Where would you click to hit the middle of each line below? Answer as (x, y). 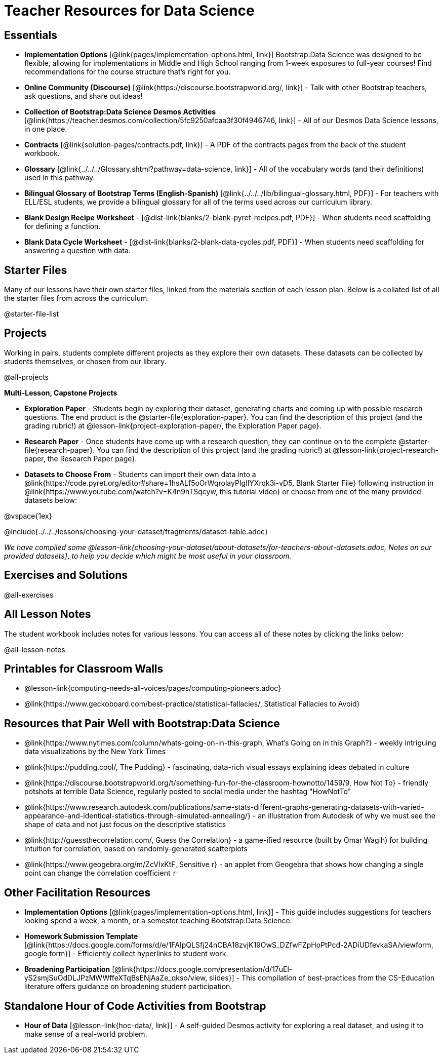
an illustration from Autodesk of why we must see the (347, 816)
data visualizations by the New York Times (95, 752)
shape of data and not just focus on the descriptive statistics (125, 825)
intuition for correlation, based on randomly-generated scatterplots (136, 849)
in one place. (46, 129)
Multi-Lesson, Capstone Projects (61, 393)
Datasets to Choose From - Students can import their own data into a (140, 474)
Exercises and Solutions (66, 575)
